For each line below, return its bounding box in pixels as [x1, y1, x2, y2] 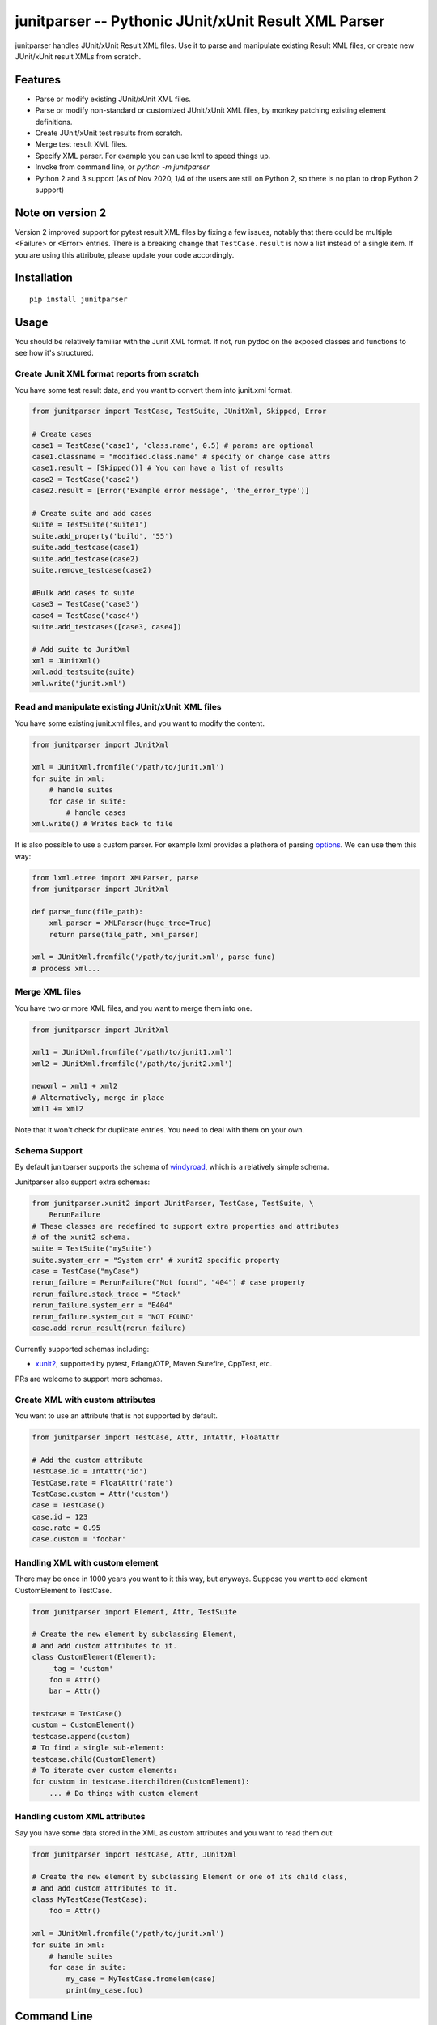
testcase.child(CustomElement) [32, 1754, 157, 1763]
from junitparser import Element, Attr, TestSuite [32, 1607, 238, 1616]
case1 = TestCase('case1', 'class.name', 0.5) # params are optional [32, 441, 314, 450]
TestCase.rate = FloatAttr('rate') [32, 1478, 173, 1487]
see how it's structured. [15, 348, 95, 358]
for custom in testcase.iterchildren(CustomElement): [32, 1777, 250, 1786]
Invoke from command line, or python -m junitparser [35, 162, 210, 172]
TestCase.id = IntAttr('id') [32, 1467, 148, 1476]
